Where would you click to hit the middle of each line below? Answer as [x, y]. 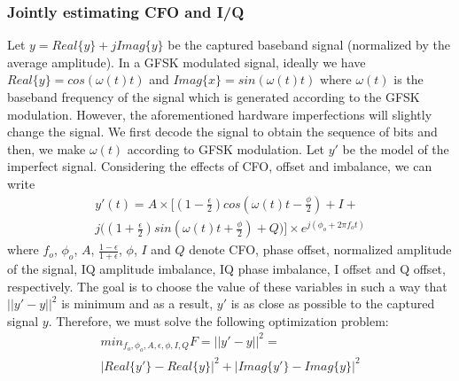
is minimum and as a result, [137, 303]
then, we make [47, 148]
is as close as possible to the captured [333, 303]
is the [408, 79]
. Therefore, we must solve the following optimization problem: [218, 320]
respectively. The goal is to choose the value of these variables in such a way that [227, 286]
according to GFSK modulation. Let [226, 148]
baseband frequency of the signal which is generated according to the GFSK [214, 97]
